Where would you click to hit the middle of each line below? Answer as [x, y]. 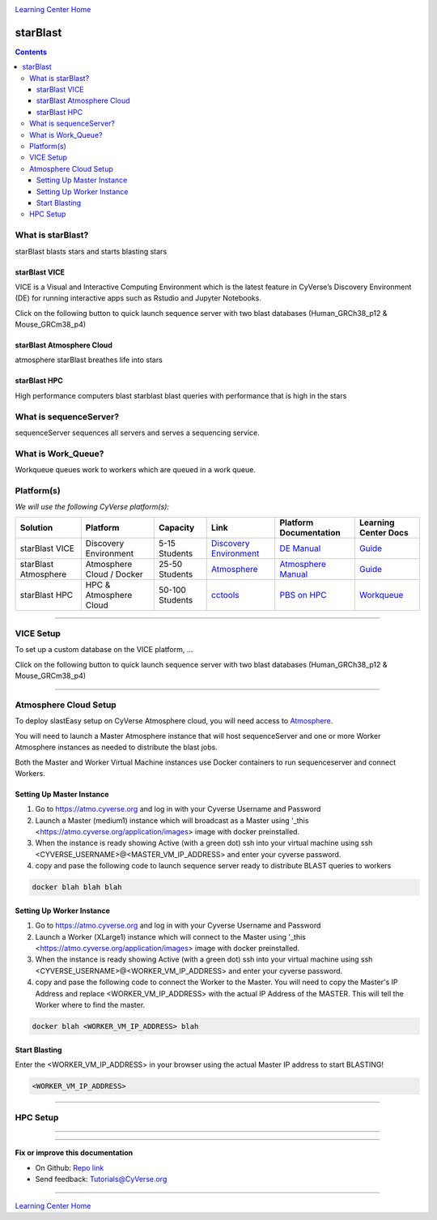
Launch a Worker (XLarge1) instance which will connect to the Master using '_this [171, 936]
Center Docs [384, 532]
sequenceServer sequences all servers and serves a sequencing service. [137, 433]
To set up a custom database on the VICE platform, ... [104, 650]
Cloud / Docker [114, 574]
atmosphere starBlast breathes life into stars [89, 360]
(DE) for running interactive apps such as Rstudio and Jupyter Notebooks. [138, 298]
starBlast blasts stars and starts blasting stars [91, 251]
